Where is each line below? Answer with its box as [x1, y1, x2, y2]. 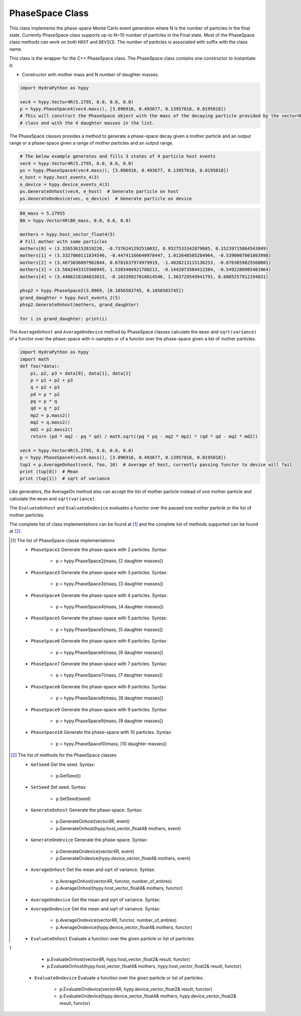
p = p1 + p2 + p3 [30, 377, 73, 383]
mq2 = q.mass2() [30, 420, 70, 425]
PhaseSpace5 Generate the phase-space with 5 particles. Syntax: [31, 615, 168, 621]
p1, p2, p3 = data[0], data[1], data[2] [30, 370, 131, 376]
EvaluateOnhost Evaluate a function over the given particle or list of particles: [31, 936, 195, 942]
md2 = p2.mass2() [30, 427, 73, 432]
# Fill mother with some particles [20, 238, 107, 244]
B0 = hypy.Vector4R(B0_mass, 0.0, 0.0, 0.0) [20, 217, 131, 223]
